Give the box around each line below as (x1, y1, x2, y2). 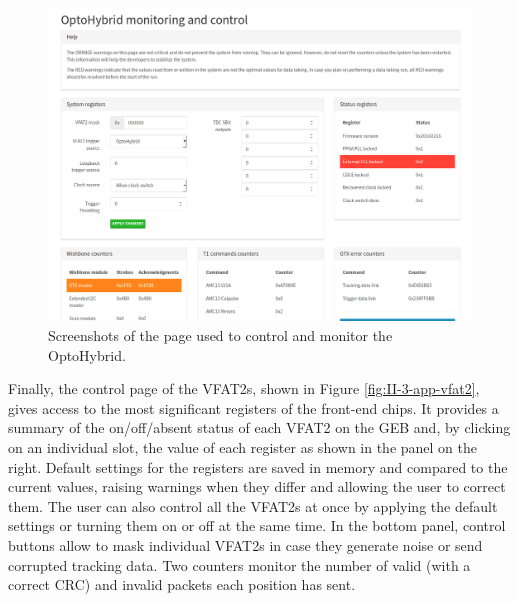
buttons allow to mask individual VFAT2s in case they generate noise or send (8, 534, 483, 555)
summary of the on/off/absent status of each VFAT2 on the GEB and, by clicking (8, 417, 511, 438)
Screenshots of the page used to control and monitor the (48, 325, 393, 346)
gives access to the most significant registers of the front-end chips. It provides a (8, 397, 499, 418)
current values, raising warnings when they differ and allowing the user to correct (8, 476, 506, 497)
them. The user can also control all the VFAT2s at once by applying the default (8, 495, 498, 516)
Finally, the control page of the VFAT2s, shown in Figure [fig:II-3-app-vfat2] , (8, 378, 480, 399)
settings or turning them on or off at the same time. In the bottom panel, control (8, 515, 506, 536)
